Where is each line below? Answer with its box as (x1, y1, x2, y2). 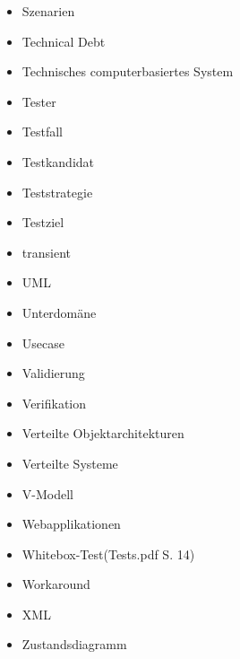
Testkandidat (21, 152, 95, 171)
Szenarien (21, 2, 75, 20)
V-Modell (21, 484, 73, 503)
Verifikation (21, 393, 87, 412)
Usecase (21, 333, 64, 352)
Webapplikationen (21, 514, 121, 533)
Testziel (21, 213, 64, 232)
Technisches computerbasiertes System (21, 62, 234, 81)
